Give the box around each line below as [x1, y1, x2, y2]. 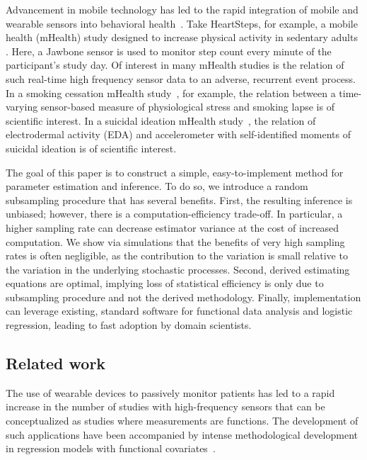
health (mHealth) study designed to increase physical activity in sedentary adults [6, 30, 358, 45]
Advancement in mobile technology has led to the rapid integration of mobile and [6, 2, 359, 16]
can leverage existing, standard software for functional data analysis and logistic [6, 303, 353, 318]
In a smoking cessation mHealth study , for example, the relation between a [6, 85, 336, 100]
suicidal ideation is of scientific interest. [6, 140, 177, 155]
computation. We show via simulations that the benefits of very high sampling [6, 234, 345, 249]
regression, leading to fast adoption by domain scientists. [6, 318, 252, 332]
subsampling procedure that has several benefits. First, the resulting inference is [6, 192, 353, 207]
